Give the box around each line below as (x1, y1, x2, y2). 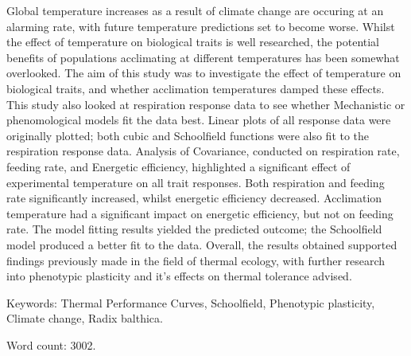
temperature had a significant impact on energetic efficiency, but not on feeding (6, 205, 394, 221)
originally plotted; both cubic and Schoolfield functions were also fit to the (6, 127, 370, 143)
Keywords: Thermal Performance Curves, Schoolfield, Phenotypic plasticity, (6, 294, 375, 311)
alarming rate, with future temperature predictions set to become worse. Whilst (6, 18, 395, 34)
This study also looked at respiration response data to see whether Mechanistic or (6, 96, 405, 112)
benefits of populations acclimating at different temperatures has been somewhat (6, 49, 400, 65)
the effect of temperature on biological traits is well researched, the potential (6, 33, 379, 50)
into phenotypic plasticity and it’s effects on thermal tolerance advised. (6, 268, 352, 284)
